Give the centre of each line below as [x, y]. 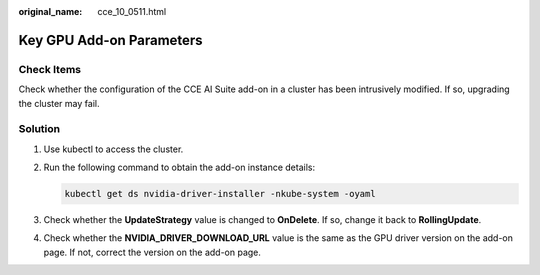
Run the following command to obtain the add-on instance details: [179, 167]
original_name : [50, 11]
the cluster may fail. [59, 103]
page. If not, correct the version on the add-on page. [152, 252]
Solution [39, 129]
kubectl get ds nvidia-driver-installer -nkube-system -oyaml [220, 194]
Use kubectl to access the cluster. [113, 149]
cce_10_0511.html [132, 11]
